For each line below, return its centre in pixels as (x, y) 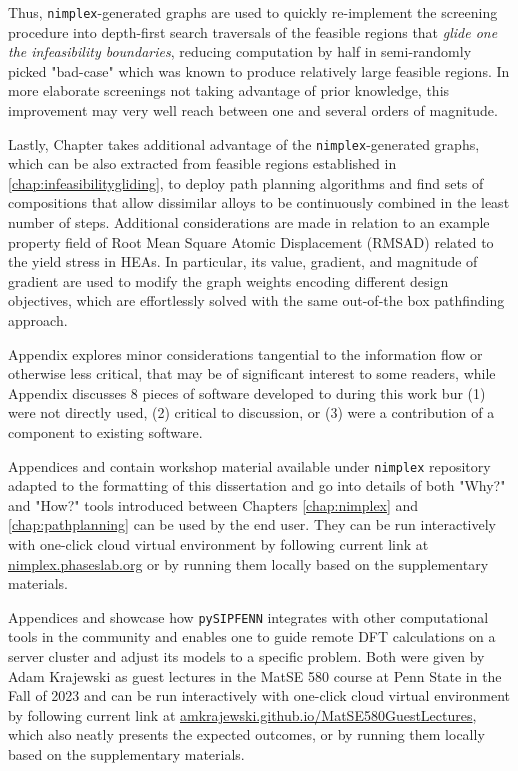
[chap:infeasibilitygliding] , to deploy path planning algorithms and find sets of (246, 182)
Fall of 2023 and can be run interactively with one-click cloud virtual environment (259, 695)
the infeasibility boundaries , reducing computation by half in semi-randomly (240, 51)
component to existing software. (105, 432)
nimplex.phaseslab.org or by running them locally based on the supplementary (248, 563)
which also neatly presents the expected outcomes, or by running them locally (246, 734)
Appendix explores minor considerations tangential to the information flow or (245, 353)
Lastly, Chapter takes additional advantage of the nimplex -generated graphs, (244, 143)
